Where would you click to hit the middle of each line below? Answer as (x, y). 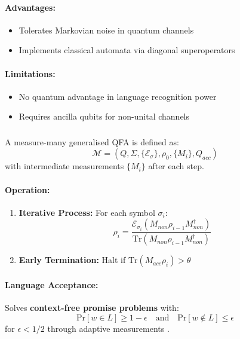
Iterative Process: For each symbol (87, 212)
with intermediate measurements (64, 166)
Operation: (27, 189)
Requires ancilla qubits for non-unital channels (104, 116)
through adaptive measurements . (108, 328)
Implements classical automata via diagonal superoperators (127, 50)
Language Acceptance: (52, 284)
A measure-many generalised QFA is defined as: (92, 141)
